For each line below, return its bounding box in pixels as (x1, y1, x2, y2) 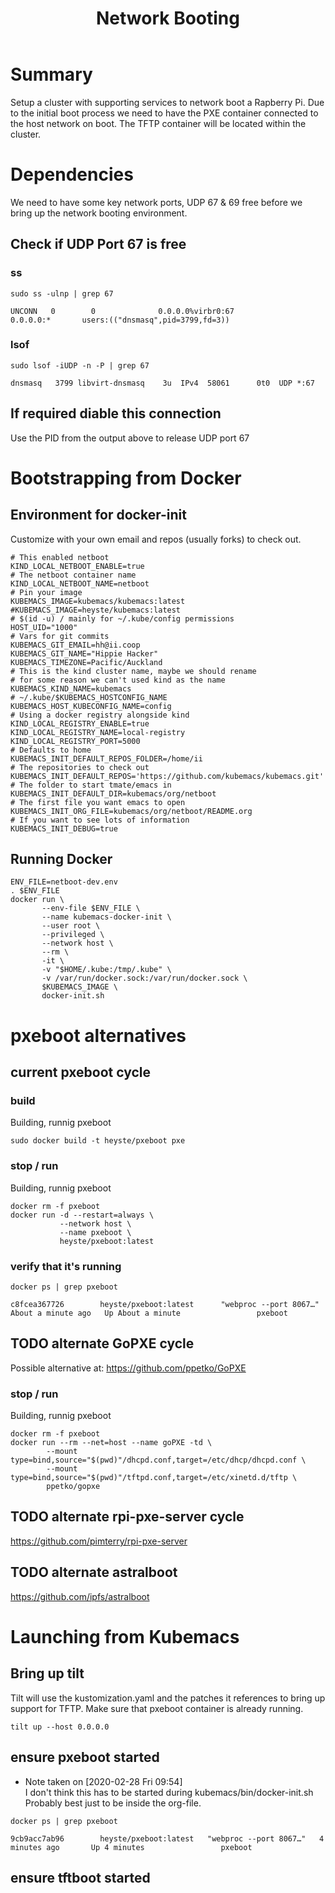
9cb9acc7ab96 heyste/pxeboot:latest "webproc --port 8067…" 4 (10, 1833, 325, 1844)
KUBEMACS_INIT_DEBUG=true (10, 823, 118, 834)
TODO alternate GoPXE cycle (10, 1335, 195, 1352)
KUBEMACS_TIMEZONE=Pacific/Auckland (10, 657, 163, 667)
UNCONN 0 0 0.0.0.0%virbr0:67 (10, 306, 235, 316)
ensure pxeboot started (10, 1749, 160, 1766)
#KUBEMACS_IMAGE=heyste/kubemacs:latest (10, 605, 182, 615)
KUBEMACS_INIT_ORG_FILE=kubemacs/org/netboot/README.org (10, 806, 253, 816)
